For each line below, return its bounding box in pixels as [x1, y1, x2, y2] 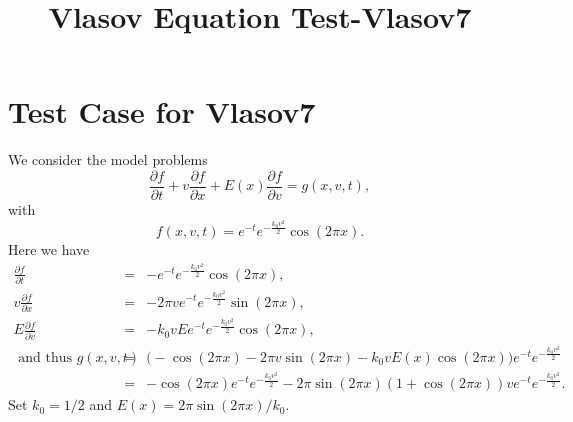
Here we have [8, 238, 90, 259]
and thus [18, 350, 72, 365]
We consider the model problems [8, 149, 208, 170]
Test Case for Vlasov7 [8, 91, 316, 132]
